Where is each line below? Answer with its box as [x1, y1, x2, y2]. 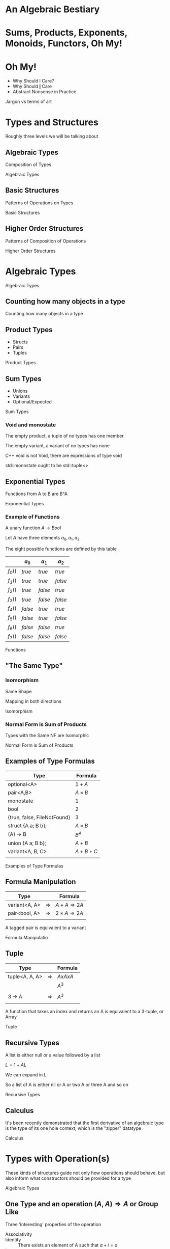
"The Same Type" [5, 661, 63, 670]
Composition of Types [5, 161, 52, 168]
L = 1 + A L [5, 1062, 27, 1068]
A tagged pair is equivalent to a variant [5, 925, 86, 931]
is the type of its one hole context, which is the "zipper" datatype [5, 1125, 142, 1131]
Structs [12, 339, 28, 345]
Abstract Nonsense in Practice [12, 89, 77, 95]
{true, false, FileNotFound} [8, 813, 71, 821]
